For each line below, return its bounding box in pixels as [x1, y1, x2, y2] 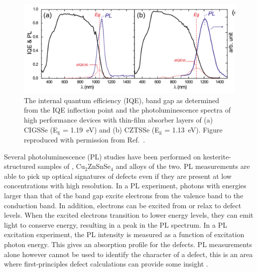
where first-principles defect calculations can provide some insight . [4, 259, 208, 269]
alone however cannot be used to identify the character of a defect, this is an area [4, 249, 253, 259]
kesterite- [203, 151, 231, 161]
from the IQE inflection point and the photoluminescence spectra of [24, 105, 231, 115]
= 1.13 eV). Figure [164, 124, 223, 135]
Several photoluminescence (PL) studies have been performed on [4, 151, 201, 161]
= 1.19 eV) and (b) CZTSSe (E [62, 124, 159, 135]
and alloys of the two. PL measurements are [116, 161, 250, 171]
